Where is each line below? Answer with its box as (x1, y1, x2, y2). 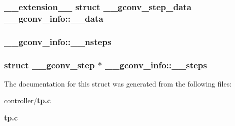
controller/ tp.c (4, 95, 51, 106)
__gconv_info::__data (4, 12, 104, 24)
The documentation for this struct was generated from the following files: (4, 78, 232, 89)
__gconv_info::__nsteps (4, 35, 112, 48)
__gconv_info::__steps (105, 58, 207, 71)
